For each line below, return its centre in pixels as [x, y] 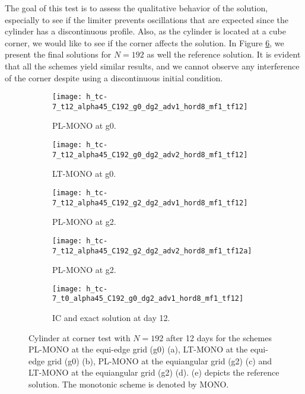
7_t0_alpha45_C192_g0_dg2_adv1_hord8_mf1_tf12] [148, 299]
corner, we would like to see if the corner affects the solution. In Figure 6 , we [144, 42]
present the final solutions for [58, 54]
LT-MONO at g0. [84, 174]
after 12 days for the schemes [219, 337]
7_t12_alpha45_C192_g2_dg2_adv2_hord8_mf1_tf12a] [152, 251]
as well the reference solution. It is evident [224, 54]
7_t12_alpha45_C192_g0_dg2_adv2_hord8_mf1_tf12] [150, 155]
